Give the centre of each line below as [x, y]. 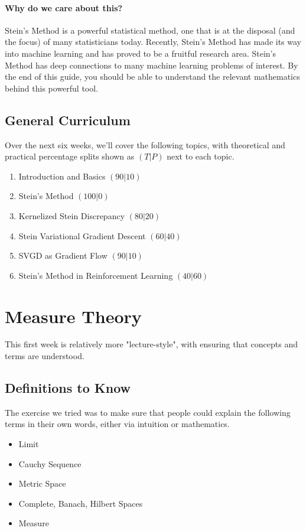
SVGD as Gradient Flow [63, 255]
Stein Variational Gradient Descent [82, 235]
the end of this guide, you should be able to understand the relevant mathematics [152, 76]
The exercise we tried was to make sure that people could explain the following [148, 412]
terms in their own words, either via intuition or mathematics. [117, 424]
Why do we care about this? [64, 7]
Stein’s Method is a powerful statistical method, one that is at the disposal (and [150, 30]
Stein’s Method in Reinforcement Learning [96, 275]
